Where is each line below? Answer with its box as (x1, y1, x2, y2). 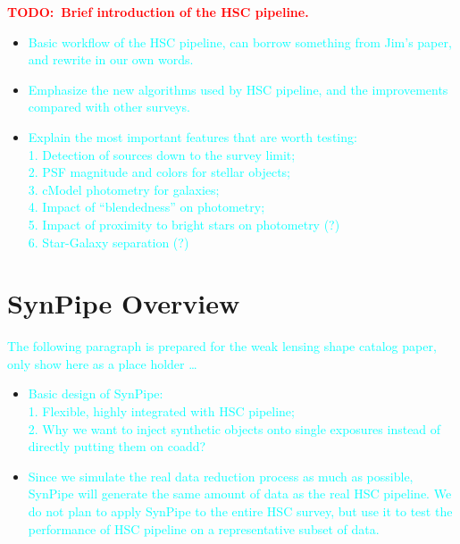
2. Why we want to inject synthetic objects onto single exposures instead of (28, 419, 441, 438)
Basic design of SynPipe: (28, 384, 163, 403)
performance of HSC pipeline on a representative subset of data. (28, 519, 380, 538)
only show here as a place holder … (7, 354, 197, 372)
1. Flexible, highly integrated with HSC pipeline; (28, 402, 295, 421)
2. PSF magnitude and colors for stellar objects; (28, 163, 290, 181)
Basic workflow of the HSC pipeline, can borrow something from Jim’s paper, (28, 32, 452, 51)
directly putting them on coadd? (28, 437, 206, 456)
